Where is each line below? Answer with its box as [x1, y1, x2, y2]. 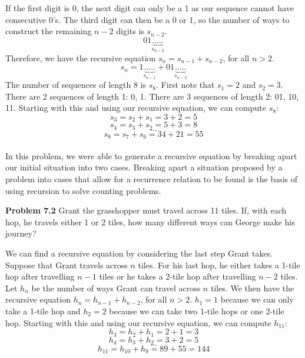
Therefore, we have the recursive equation [5, 51, 156, 64]
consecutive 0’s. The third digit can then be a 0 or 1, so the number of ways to [5, 13, 290, 25]
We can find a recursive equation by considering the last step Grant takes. [5, 247, 273, 259]
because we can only [220, 293, 294, 306]
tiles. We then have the [210, 281, 294, 294]
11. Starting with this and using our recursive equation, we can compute [5, 101, 266, 114]
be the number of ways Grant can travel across [31, 281, 201, 294]
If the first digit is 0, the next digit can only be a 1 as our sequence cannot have [5, 2, 294, 14]
